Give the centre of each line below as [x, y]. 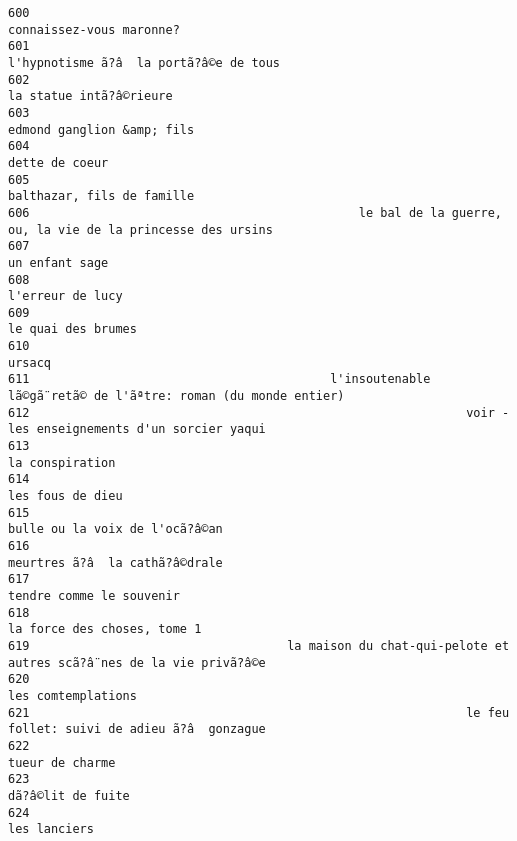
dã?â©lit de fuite [69, 795]
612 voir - [259, 412]
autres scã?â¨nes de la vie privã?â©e [137, 662]
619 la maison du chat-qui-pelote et [259, 645]
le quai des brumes [72, 329]
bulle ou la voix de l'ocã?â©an [115, 529]
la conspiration [62, 462]
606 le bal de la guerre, [255, 212]
